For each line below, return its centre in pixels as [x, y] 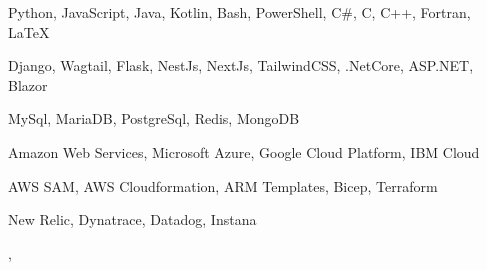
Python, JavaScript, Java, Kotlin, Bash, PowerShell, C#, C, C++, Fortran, [239, 12]
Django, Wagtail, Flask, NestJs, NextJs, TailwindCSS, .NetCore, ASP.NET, [241, 65]
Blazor [28, 84]
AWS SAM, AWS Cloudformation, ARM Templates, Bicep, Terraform [223, 185]
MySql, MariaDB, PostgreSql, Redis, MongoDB [154, 118]
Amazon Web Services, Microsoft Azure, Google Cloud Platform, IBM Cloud [244, 151]
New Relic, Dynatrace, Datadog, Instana [132, 219]
